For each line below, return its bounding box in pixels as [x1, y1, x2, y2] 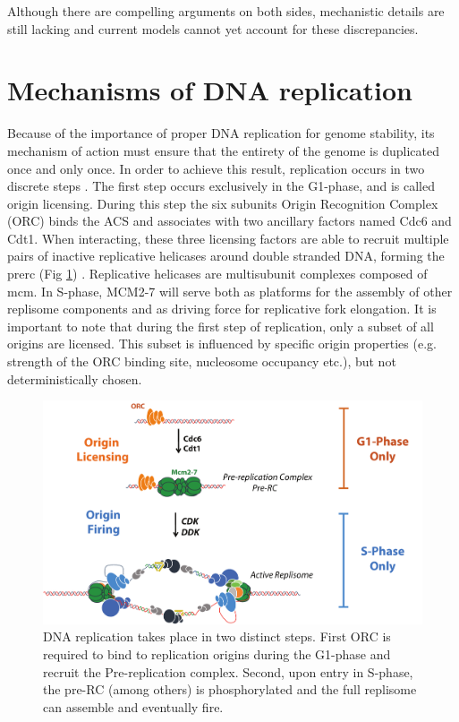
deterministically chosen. [7, 369, 142, 388]
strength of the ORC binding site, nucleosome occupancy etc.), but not [7, 352, 396, 371]
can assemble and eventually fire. [43, 697, 224, 716]
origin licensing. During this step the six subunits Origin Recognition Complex [7, 193, 438, 212]
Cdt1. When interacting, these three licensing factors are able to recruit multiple [7, 228, 449, 247]
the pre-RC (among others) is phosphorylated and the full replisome [43, 680, 417, 699]
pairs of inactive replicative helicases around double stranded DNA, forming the [7, 246, 445, 265]
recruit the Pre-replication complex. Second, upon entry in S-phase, [43, 662, 413, 681]
